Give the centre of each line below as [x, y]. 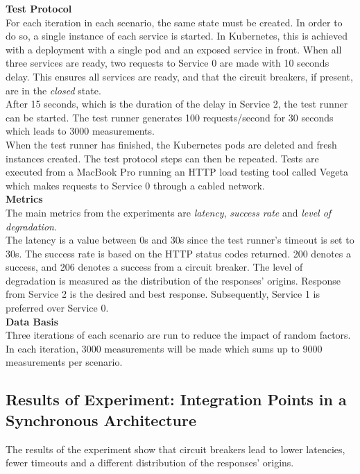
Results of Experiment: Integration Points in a [176, 399]
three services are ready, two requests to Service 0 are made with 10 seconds [168, 63]
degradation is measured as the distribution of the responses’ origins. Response [173, 280]
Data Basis [32, 321]
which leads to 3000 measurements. [80, 131]
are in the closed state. [53, 90]
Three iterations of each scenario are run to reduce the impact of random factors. [178, 335]
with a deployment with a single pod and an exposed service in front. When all [174, 49]
